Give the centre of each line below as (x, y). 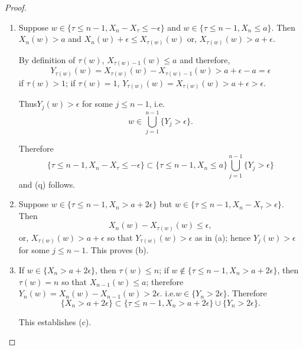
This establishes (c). (55, 321)
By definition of (47, 59)
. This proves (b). (117, 250)
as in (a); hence (223, 237)
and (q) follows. (47, 184)
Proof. (16, 7)
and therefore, (205, 59)
